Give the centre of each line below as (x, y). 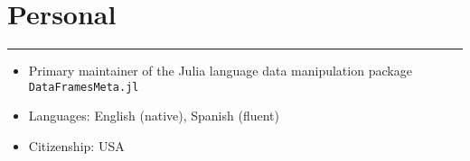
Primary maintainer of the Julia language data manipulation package (220, 71)
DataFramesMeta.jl (84, 87)
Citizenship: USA (76, 145)
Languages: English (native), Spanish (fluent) (154, 116)
